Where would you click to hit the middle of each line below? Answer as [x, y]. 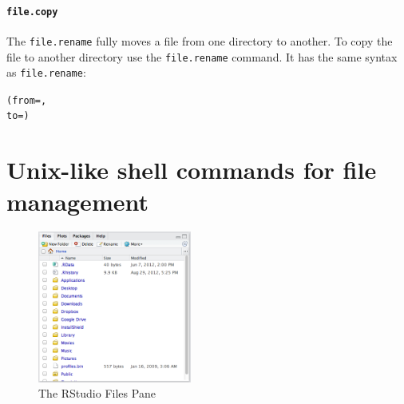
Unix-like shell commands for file [192, 170]
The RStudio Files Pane [97, 393]
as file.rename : [46, 72]
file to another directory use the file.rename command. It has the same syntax [202, 56]
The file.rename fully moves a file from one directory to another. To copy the [200, 40]
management [77, 201]
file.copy [32, 12]
